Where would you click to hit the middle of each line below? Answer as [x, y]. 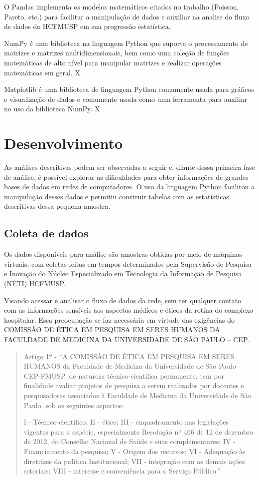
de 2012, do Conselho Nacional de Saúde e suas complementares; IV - [129, 441]
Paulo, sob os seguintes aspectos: [73, 405]
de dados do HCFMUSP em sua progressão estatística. [87, 26]
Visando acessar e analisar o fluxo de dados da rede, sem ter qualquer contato [123, 300]
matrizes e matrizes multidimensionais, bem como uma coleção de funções [117, 53]
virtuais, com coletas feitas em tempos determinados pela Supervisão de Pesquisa [128, 263]
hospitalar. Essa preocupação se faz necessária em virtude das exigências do [119, 319]
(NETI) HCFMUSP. [35, 283]
